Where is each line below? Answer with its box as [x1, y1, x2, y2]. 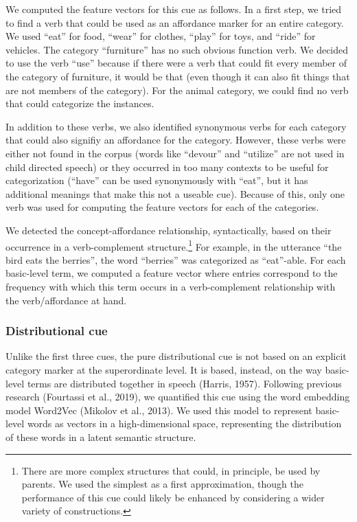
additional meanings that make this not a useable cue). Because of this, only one [5, 186, 345, 201]
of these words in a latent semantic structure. [5, 429, 196, 444]
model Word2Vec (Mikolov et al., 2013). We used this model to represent [5, 402, 312, 417]
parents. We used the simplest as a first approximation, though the [21, 477, 303, 491]
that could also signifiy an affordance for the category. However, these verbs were [5, 133, 346, 147]
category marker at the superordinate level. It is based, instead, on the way [5, 362, 322, 376]
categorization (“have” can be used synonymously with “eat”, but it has [5, 173, 308, 188]
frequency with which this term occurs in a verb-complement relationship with [5, 279, 336, 293]
